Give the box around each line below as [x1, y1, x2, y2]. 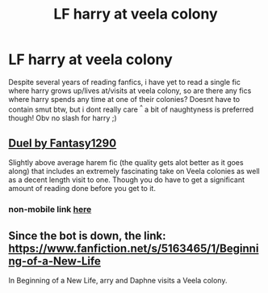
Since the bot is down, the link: [8, 228, 166, 243]
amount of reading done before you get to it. [8, 184, 156, 193]
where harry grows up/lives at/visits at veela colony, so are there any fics [8, 86, 252, 96]
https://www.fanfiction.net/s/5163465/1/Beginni [8, 241, 259, 255]
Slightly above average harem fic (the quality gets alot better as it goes [8, 158, 244, 168]
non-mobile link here [8, 204, 92, 215]
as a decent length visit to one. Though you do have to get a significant [8, 175, 245, 185]
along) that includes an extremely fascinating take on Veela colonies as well [8, 167, 260, 176]
